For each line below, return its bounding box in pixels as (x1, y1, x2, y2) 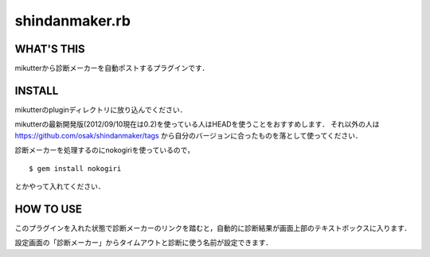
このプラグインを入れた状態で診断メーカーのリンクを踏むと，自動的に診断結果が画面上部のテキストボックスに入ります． (14, 223, 412, 232)
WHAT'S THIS (14, 42, 85, 56)
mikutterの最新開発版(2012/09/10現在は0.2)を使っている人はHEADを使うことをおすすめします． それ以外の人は (14, 119, 380, 129)
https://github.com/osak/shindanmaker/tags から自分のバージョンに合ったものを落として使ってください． (14, 130, 362, 140)
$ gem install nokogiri (29, 164, 122, 173)
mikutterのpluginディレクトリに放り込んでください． (14, 104, 187, 115)
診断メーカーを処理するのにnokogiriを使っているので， (14, 146, 194, 155)
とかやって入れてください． (14, 181, 105, 191)
